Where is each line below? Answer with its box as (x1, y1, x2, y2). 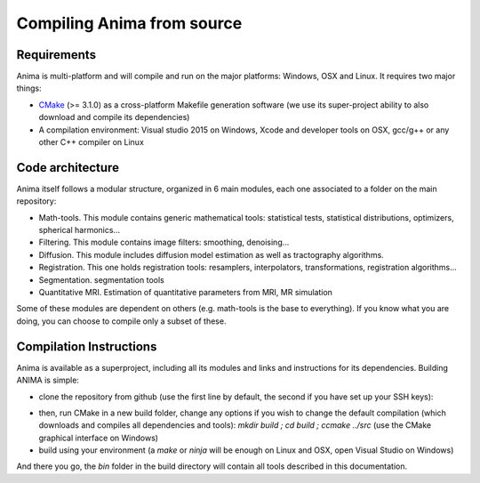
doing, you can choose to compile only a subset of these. (16, 316, 227, 326)
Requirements (16, 47, 97, 62)
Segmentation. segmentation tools (38, 274, 164, 285)
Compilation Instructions (16, 339, 157, 354)
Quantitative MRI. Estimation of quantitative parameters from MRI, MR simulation (38, 287, 333, 298)
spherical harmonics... (38, 225, 120, 236)
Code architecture (16, 160, 120, 175)
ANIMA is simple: (16, 374, 80, 386)
